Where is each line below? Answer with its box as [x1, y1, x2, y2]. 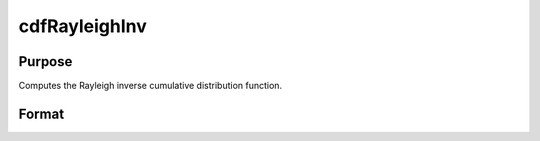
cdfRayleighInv [18, 15, 147, 37]
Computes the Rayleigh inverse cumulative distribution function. [18, 80, 283, 92]
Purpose [18, 53, 73, 70]
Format [18, 105, 65, 122]
